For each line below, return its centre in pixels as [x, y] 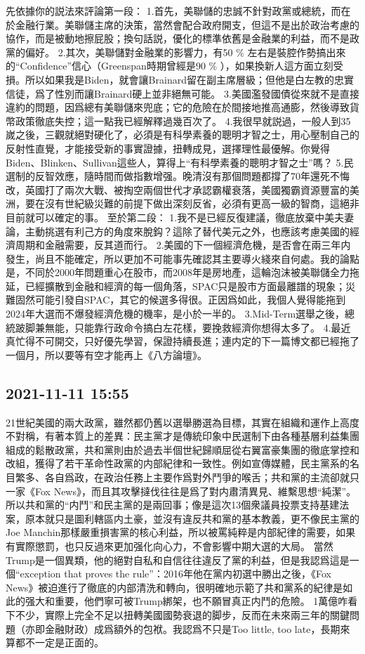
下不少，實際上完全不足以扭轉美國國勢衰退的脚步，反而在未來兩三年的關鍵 [178, 614]
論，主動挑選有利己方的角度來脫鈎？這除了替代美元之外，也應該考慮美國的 [178, 231]
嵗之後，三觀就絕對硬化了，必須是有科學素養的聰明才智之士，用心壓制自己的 [182, 135]
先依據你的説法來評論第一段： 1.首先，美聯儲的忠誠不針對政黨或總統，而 [173, 11]
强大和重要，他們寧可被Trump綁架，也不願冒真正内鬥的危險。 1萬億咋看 [191, 601]
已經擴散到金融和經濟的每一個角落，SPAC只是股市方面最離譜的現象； [185, 286]
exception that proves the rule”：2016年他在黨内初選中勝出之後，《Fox [175, 574]
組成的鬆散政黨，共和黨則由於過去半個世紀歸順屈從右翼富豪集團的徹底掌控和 [182, 449]
